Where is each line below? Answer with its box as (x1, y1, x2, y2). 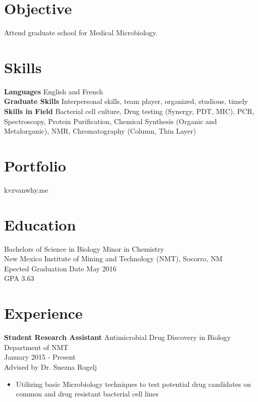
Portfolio (4, 155, 66, 176)
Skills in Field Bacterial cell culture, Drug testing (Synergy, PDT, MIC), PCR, (4, 106, 254, 117)
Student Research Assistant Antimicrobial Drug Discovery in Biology (4, 332, 231, 342)
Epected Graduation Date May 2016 (4, 263, 117, 273)
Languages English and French (4, 86, 104, 96)
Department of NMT (4, 341, 69, 352)
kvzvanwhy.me (4, 184, 48, 195)
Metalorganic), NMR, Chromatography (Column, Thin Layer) (4, 126, 196, 136)
